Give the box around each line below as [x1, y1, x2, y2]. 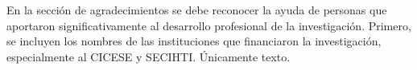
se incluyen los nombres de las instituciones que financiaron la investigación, [6, 33, 382, 49]
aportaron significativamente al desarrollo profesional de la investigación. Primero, [6, 17, 411, 33]
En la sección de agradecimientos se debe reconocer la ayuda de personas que [6, 2, 387, 17]
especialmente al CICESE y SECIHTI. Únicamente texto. [6, 48, 291, 64]
